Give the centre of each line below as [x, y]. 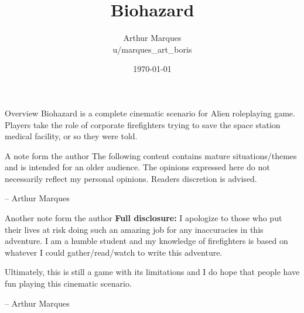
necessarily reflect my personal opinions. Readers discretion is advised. [131, 178]
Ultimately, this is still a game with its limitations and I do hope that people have [152, 272]
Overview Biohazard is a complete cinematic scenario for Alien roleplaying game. [150, 113]
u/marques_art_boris [152, 49]
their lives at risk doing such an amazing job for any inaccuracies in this [134, 229]
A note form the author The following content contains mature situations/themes [151, 155]
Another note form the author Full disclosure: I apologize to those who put [144, 218]
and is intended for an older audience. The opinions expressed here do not [137, 167]
